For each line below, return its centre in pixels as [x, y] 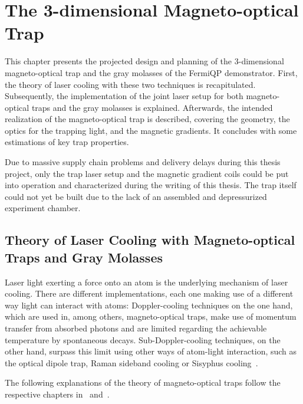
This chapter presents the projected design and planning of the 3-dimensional [144, 61]
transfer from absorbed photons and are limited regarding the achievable [136, 328]
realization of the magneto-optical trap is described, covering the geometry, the [147, 119]
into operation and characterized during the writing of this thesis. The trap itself [151, 185]
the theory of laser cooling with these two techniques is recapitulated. [130, 84]
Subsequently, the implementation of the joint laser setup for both [124, 96]
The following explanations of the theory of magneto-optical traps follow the [143, 382]
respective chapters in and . [57, 394]
